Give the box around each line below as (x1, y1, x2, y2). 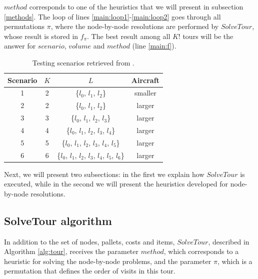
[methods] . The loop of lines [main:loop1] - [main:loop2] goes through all (4, 11, 221, 21)
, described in (208, 236, 249, 246)
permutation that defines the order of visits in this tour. (4, 265, 175, 276)
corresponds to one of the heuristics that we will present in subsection (29, 1, 243, 11)
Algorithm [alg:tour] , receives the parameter (4, 246, 139, 256)
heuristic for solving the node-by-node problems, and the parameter (4, 255, 211, 266)
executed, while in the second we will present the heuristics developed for (4, 178, 228, 189)
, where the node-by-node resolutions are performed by (50, 21, 219, 31)
